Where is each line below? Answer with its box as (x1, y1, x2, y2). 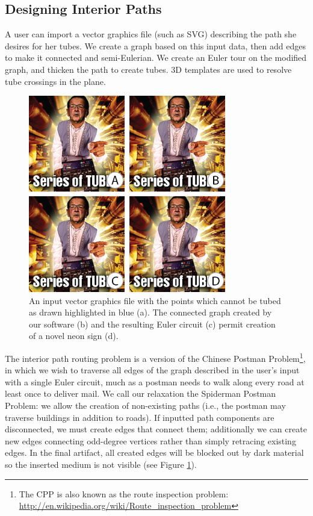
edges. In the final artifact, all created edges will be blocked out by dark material (5, 446, 304, 459)
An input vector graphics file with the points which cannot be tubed (29, 294, 281, 306)
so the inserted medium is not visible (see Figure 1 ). (5, 458, 197, 470)
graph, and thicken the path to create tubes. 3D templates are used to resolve (5, 63, 292, 75)
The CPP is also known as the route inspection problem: (19, 487, 229, 500)
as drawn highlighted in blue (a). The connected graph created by (29, 306, 272, 319)
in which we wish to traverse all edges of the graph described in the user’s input (5, 364, 300, 376)
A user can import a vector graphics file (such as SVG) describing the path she (5, 28, 297, 40)
